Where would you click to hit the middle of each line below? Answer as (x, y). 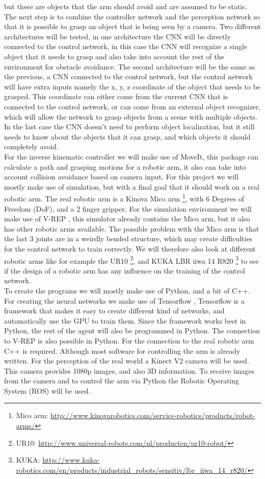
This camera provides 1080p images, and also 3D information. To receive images (129, 370)
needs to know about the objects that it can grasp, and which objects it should (127, 136)
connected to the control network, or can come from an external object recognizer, (132, 106)
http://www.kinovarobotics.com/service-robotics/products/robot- (153, 415)
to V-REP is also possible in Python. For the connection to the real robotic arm (129, 340)
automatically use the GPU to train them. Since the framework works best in (125, 320)
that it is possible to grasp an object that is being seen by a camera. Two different (132, 26)
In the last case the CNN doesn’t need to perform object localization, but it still (129, 127)
